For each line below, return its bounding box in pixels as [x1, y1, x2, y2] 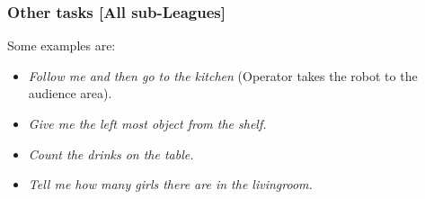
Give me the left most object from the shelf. [28, 114, 267, 132]
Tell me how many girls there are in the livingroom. [28, 175, 313, 194]
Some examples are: [7, 36, 116, 55]
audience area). [28, 84, 112, 103]
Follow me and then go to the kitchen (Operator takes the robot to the [28, 66, 418, 85]
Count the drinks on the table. [28, 144, 194, 163]
